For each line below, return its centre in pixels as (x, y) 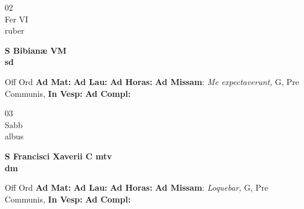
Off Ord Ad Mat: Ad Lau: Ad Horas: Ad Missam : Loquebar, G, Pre (137, 187)
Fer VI (16, 19)
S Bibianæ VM (36, 50)
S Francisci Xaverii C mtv (59, 156)
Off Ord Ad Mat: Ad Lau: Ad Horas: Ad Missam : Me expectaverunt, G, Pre (152, 81)
